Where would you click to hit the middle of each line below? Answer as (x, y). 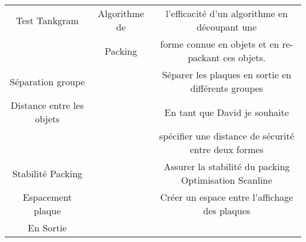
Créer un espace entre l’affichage (227, 197)
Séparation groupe (47, 81)
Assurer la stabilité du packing (227, 166)
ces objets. (245, 57)
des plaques (227, 210)
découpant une (227, 27)
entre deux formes (227, 149)
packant (204, 57)
